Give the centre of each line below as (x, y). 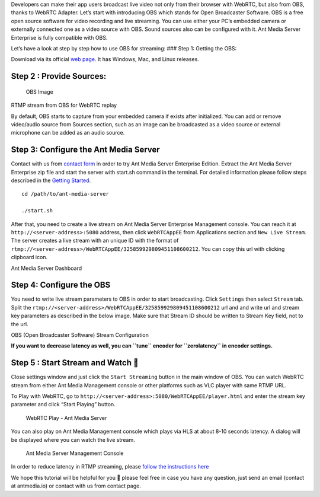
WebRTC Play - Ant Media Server (66, 418)
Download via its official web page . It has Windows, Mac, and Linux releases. (105, 59)
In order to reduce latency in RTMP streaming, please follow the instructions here (110, 467)
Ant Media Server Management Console (75, 453)
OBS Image (39, 91)
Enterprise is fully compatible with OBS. (59, 37)
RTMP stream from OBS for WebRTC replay (64, 105)
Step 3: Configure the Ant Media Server (85, 150)
